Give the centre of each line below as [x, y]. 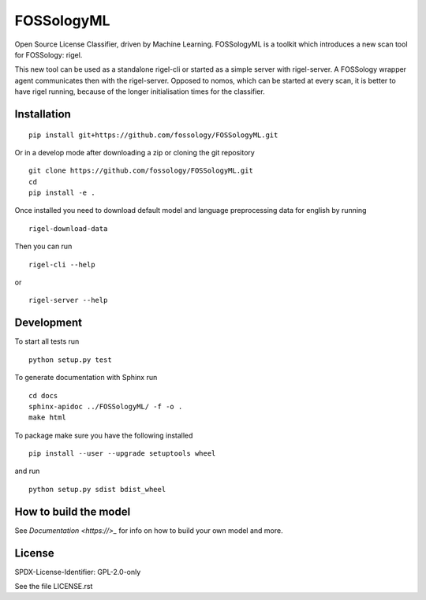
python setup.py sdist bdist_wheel [97, 489]
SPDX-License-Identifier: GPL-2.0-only [78, 572]
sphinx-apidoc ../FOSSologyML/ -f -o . [106, 406]
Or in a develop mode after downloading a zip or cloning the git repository [135, 152]
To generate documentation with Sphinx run [86, 378]
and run [27, 471]
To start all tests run [47, 341]
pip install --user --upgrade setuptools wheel [122, 454]
